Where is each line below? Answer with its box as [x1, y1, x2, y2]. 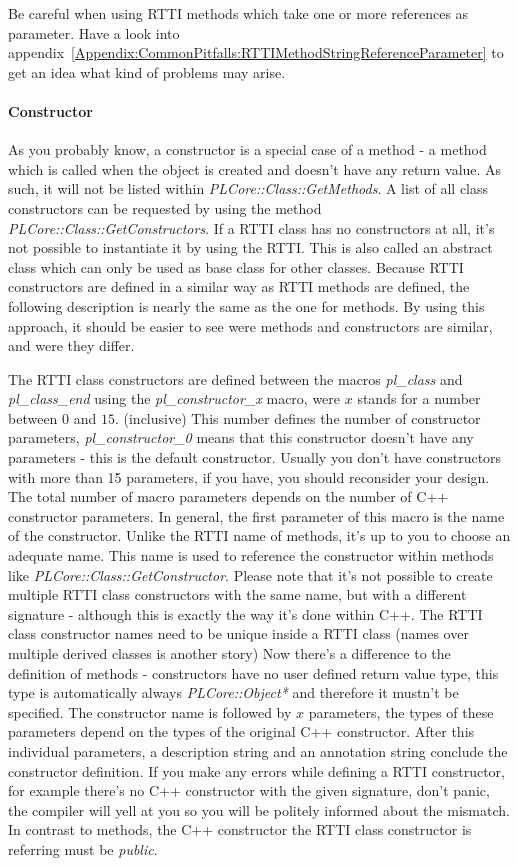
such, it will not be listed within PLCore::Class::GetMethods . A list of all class [8, 178, 489, 199]
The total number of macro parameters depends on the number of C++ [8, 486, 449, 507]
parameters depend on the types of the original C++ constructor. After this [8, 721, 475, 742]
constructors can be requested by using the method [8, 197, 322, 218]
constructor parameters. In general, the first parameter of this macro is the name [8, 505, 505, 526]
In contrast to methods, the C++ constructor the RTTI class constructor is [8, 819, 472, 840]
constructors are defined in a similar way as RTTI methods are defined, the [8, 276, 470, 297]
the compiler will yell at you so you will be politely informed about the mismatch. [8, 799, 510, 820]
